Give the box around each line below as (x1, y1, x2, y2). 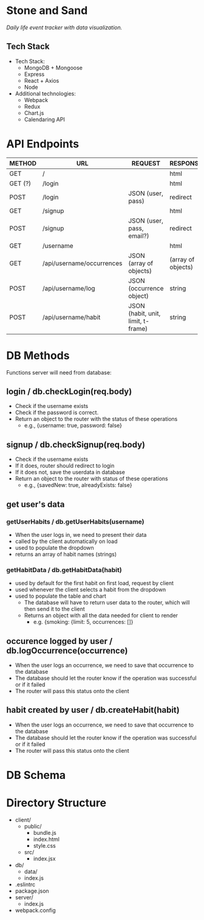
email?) (128, 232, 149, 240)
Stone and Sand (6, 4, 88, 18)
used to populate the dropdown (15, 544, 94, 551)
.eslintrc (15, 880, 36, 888)
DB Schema (6, 769, 66, 782)
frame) (128, 324, 148, 333)
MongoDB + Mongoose (24, 64, 83, 71)
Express (24, 71, 45, 78)
